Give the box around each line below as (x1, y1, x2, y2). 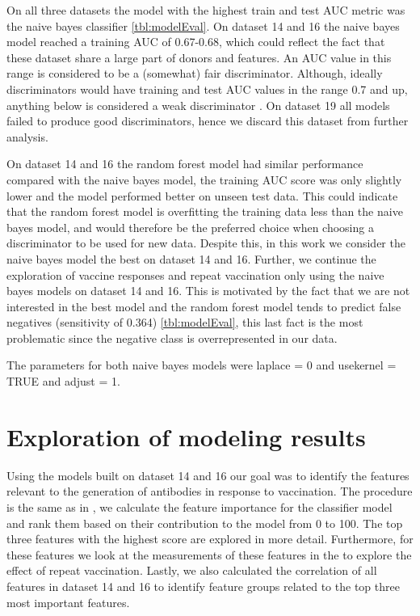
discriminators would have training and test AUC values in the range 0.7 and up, (6, 80, 408, 97)
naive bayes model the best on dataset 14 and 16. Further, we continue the (6, 250, 376, 267)
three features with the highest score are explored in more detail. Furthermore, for (6, 530, 414, 547)
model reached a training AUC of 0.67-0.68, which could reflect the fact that (6, 33, 385, 50)
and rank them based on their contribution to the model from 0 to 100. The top (6, 514, 403, 531)
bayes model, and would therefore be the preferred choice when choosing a (6, 218, 374, 235)
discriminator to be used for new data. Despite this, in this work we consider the (6, 234, 405, 251)
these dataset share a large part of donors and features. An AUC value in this (6, 49, 392, 65)
